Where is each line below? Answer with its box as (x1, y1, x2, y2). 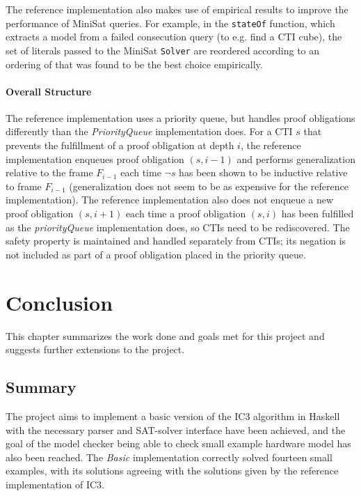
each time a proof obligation (125, 206, 246, 221)
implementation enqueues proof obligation (6, 151, 184, 166)
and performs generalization (236, 151, 355, 166)
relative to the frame (6, 165, 93, 180)
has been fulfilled (281, 206, 354, 221)
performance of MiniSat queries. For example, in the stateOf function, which (6, 15, 335, 30)
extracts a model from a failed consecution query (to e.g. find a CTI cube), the (6, 29, 342, 44)
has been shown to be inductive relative (179, 165, 348, 180)
